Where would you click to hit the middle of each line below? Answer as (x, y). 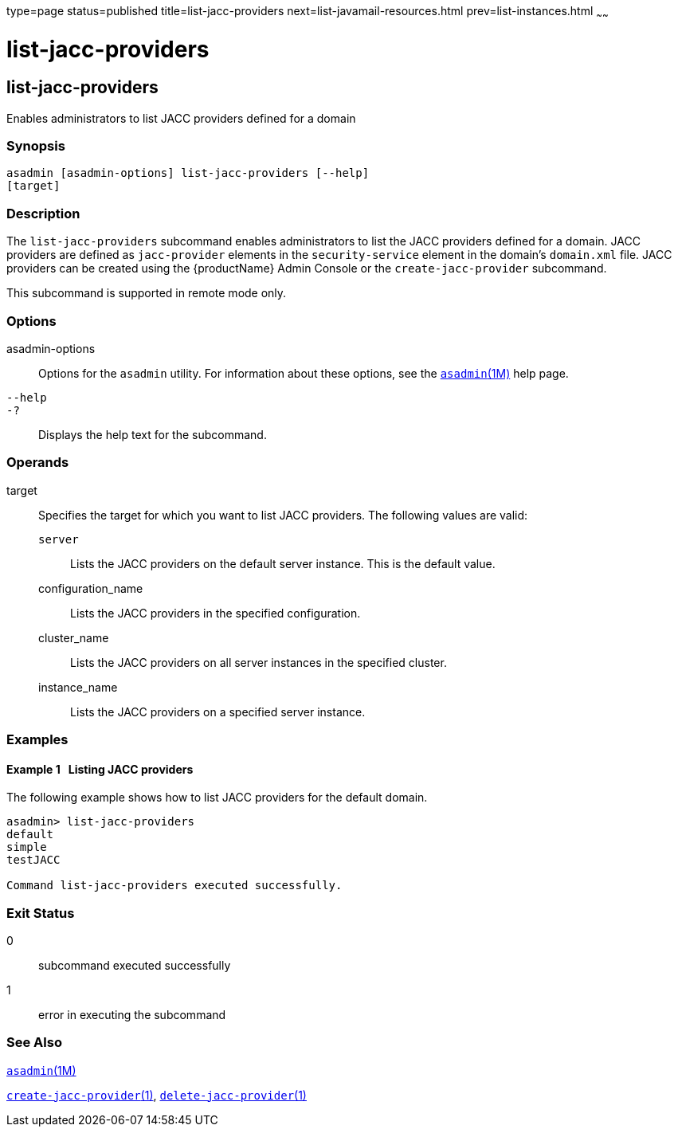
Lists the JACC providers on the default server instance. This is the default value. (283, 563)
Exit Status (41, 913)
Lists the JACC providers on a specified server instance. (218, 712)
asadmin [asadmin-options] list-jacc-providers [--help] (188, 173)
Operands (38, 463)
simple (27, 847)
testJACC (33, 860)
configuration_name (91, 588)
